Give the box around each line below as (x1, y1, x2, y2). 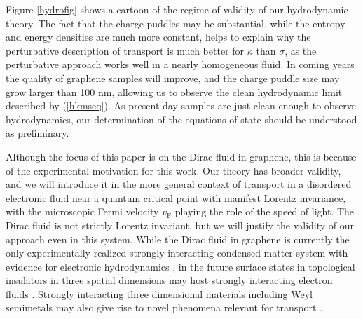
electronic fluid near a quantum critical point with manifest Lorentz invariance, (6, 190, 346, 205)
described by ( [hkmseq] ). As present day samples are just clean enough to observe (6, 98, 357, 113)
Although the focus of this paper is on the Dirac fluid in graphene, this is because (6, 149, 357, 163)
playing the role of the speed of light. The (174, 204, 355, 219)
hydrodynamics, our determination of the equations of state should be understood (6, 111, 357, 126)
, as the (285, 43, 317, 57)
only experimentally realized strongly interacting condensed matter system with (6, 245, 348, 260)
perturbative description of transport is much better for (6, 43, 245, 57)
